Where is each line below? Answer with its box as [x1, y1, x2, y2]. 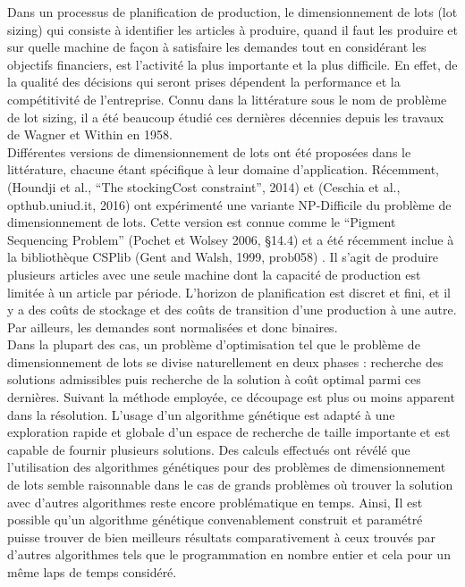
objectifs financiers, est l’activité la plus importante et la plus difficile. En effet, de [7, 55, 458, 73]
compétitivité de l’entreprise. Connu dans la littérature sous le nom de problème [7, 89, 447, 108]
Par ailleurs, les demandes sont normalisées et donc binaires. [7, 317, 338, 336]
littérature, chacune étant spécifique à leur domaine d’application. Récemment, [7, 160, 439, 179]
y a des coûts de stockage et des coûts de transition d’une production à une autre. [7, 300, 457, 319]
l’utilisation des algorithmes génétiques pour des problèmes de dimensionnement [7, 457, 446, 476]
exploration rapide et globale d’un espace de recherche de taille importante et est [7, 423, 451, 441]
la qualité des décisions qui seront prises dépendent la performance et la [7, 72, 401, 91]
